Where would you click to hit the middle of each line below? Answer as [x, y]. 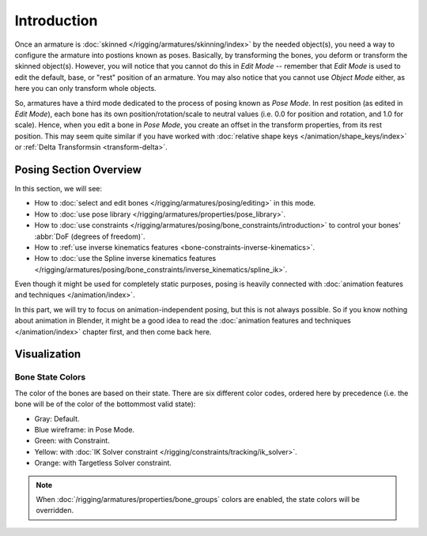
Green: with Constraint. [72, 441]
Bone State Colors [50, 377]
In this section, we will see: [59, 188]
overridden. [55, 511]
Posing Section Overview [78, 170]
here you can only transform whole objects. [86, 89]
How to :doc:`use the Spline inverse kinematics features [125, 259]
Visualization [48, 355]
